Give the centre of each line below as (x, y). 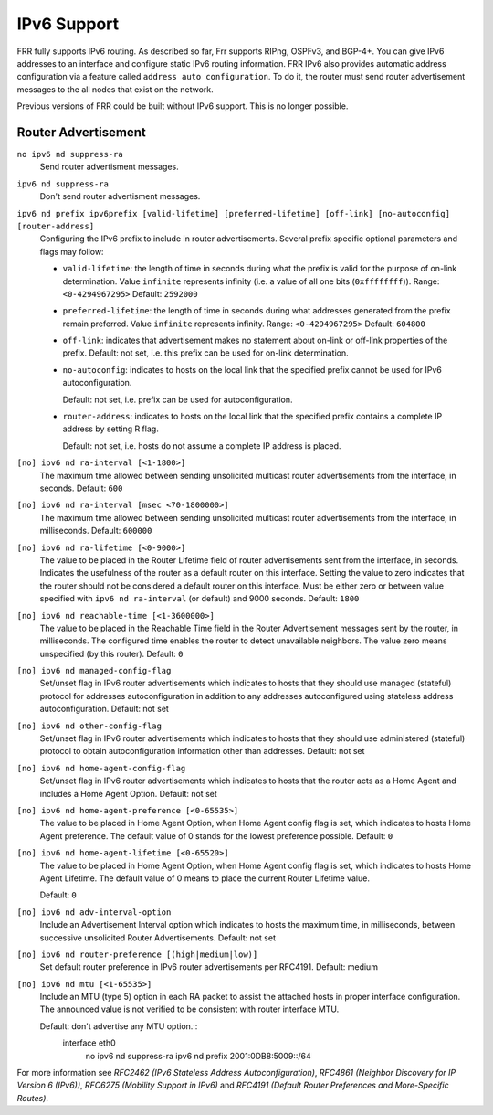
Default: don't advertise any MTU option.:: (119, 1026)
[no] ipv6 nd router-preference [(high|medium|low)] (137, 954)
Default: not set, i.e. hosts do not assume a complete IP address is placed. (202, 446)
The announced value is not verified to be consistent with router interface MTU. (189, 1009)
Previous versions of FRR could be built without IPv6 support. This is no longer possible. (183, 106)
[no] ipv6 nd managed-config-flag (94, 671)
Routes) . (33, 1098)
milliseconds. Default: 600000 (96, 531)
